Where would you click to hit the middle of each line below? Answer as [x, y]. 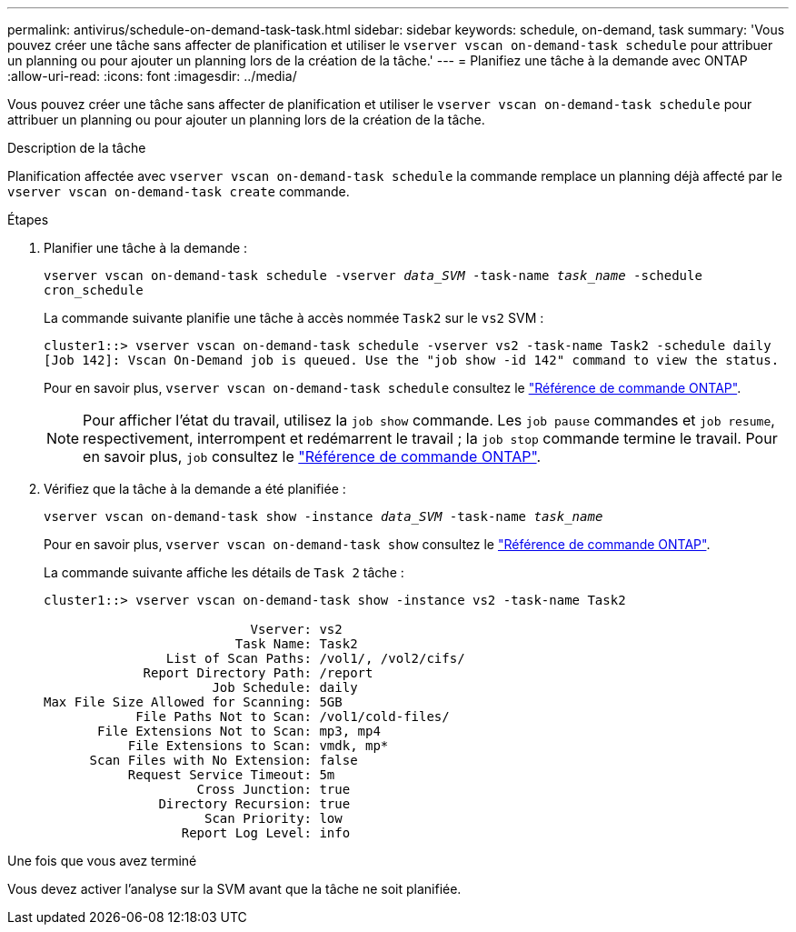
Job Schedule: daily [285, 687]
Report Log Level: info [266, 833]
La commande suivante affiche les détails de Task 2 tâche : [224, 572]
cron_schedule [94, 290]
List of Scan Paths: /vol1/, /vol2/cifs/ [315, 658]
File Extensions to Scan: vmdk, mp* [258, 746]
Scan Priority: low [274, 818]
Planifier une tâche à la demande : [146, 248]
